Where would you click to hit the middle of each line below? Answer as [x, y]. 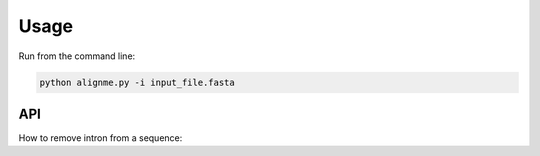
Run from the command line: [77, 56]
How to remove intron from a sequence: [100, 138]
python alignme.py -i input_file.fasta [137, 82]
